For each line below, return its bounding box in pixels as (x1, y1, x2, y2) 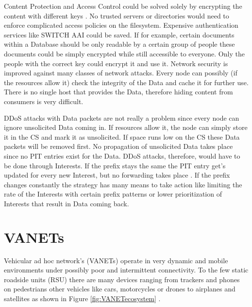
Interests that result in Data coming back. (4, 198, 129, 208)
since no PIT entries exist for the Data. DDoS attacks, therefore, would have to (4, 150, 240, 161)
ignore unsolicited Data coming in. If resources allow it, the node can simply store (4, 122, 248, 132)
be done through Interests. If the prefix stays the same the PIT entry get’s (4, 160, 226, 170)
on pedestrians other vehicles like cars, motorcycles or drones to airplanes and (4, 284, 235, 294)
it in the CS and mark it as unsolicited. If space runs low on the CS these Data (4, 131, 240, 142)
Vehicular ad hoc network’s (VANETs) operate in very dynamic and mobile (4, 255, 228, 265)
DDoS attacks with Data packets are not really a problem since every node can (4, 112, 239, 123)
